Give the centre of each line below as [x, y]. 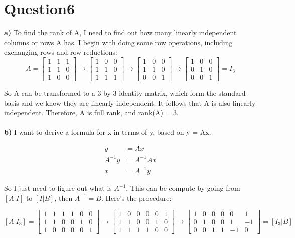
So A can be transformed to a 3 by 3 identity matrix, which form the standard [125, 93]
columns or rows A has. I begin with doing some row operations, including [118, 42]
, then [63, 198]
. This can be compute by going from [183, 188]
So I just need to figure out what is [58, 188]
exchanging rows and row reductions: [61, 52]
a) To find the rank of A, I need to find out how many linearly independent [120, 32]
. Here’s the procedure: [136, 198]
